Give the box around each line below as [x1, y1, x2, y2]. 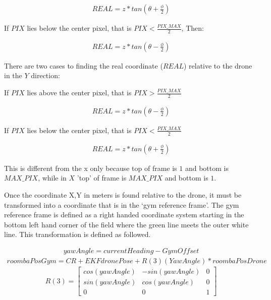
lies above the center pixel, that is [27, 87, 132, 98]
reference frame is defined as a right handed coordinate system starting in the [4, 209, 244, 220]
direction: [31, 70, 60, 81]
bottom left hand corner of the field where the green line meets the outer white [4, 219, 249, 229]
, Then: [181, 23, 204, 33]
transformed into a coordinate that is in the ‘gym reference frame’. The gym [4, 199, 239, 210]
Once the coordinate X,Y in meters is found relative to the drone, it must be [4, 189, 242, 200]
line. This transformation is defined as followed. [4, 229, 151, 239]
